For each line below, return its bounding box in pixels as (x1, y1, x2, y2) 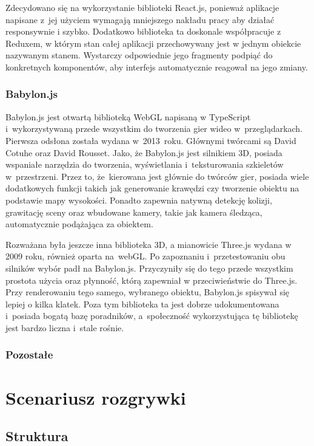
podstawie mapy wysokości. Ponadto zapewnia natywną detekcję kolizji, (5, 193, 272, 206)
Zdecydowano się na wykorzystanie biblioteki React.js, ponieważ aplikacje (5, 1, 279, 13)
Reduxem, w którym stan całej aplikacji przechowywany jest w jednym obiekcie (5, 36, 301, 49)
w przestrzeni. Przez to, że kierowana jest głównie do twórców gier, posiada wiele (5, 170, 309, 182)
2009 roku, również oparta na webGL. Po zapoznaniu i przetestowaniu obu (5, 250, 286, 262)
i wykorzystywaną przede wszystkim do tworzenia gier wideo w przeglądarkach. (5, 122, 303, 135)
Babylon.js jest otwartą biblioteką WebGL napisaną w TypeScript (5, 110, 251, 123)
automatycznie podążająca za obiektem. (5, 218, 153, 230)
